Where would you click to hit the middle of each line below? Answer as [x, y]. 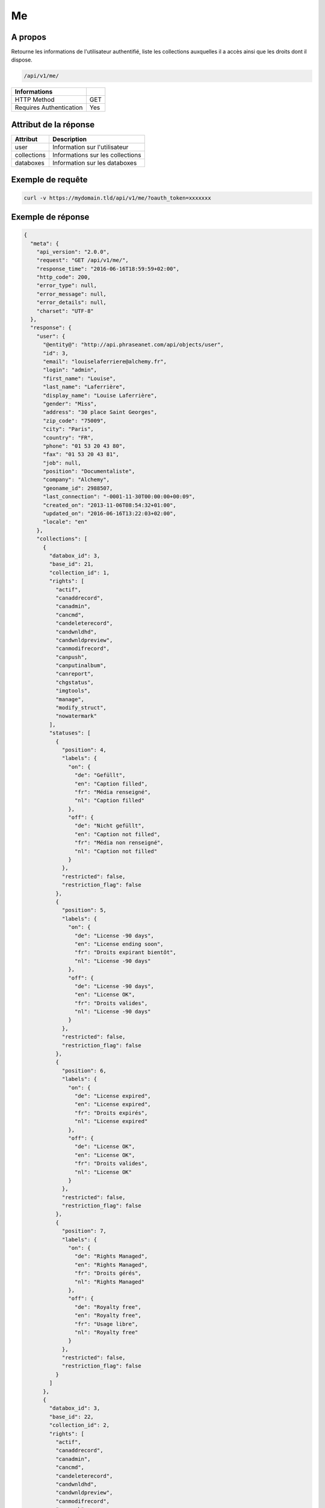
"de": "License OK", [105, 1147]
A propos [29, 37]
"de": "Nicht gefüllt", [109, 826]
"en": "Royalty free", [108, 1316]
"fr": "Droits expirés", [111, 1113]
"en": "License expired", [113, 1104]
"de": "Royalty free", [108, 1307]
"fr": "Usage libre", [106, 1324]
